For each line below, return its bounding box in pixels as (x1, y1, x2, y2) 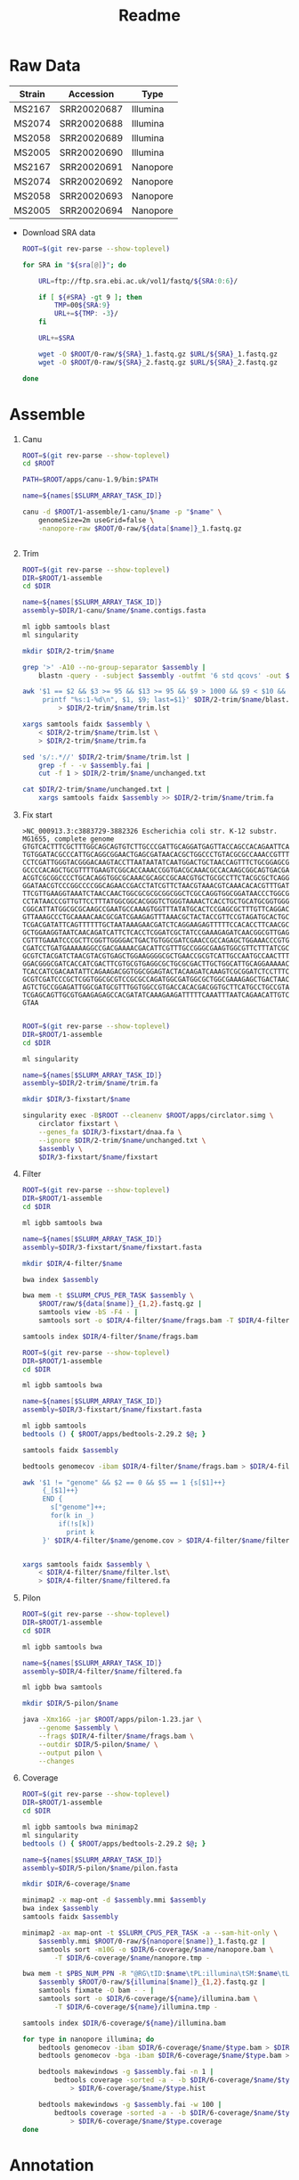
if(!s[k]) (58, 1519, 95, 1528)
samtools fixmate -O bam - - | (38, 1986, 155, 1995)
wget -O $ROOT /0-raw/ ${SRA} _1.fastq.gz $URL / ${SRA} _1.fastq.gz (38, 350, 279, 358)
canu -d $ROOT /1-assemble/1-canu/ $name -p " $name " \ (21, 507, 222, 516)
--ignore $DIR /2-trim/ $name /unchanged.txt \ (38, 1136, 206, 1145)
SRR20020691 (59, 160, 124, 173)
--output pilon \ (38, 1748, 103, 1757)
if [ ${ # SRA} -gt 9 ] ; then (38, 292, 142, 301)
